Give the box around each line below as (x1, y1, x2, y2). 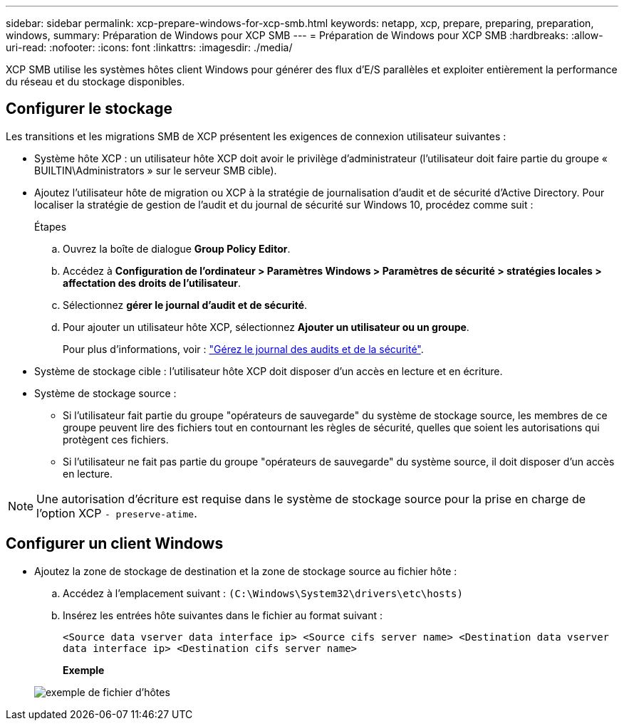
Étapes (34, 220, 67, 233)
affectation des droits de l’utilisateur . (63, 276, 241, 289)
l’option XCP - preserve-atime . (36, 505, 197, 520)
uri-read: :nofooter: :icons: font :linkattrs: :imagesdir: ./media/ (6, 41, 293, 53)
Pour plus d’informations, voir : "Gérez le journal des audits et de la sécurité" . (63, 342, 424, 355)
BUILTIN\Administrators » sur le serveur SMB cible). (34, 164, 277, 177)
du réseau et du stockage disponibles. (6, 75, 185, 88)
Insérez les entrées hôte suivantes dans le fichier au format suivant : (63, 609, 383, 621)
